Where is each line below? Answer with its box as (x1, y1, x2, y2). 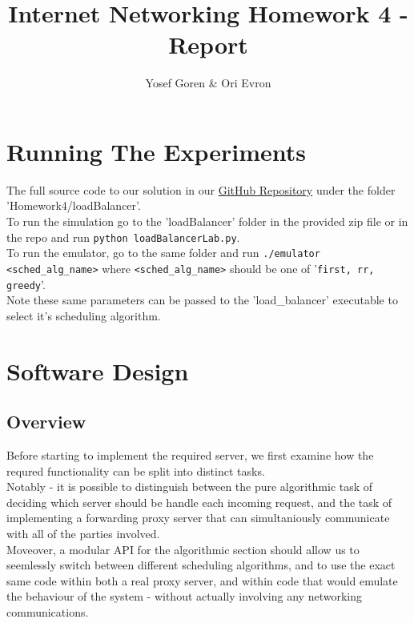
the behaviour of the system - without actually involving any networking (6, 588, 362, 605)
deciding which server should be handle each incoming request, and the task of (6, 493, 392, 510)
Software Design (6, 354, 189, 387)
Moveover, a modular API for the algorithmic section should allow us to (6, 541, 360, 557)
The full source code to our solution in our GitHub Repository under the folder (6, 181, 396, 198)
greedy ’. (6, 275, 46, 292)
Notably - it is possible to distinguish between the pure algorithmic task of (6, 478, 373, 495)
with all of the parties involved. (6, 525, 160, 541)
